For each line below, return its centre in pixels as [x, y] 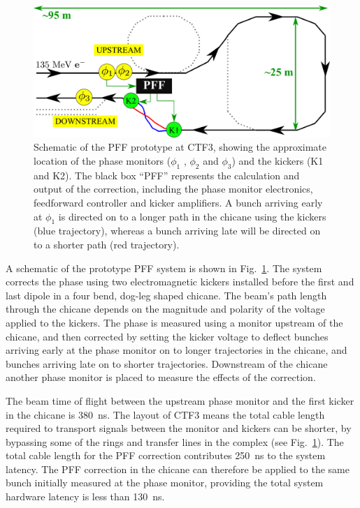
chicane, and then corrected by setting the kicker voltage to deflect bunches [167, 336]
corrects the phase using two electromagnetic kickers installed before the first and [180, 282]
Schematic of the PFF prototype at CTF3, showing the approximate [180, 147]
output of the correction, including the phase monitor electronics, [173, 189]
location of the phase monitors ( [102, 160]
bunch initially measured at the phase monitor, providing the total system [165, 483]
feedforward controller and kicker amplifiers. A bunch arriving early [178, 202]
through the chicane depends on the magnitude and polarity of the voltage [165, 309]
